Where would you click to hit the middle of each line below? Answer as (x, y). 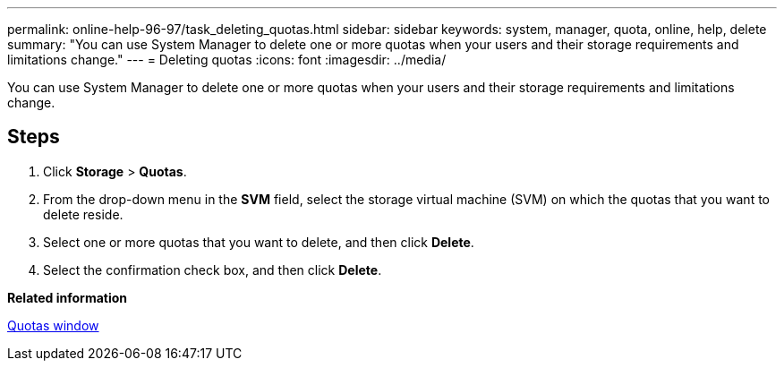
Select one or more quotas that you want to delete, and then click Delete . (259, 242)
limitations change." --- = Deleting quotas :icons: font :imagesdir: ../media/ (227, 60)
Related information (68, 297)
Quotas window (53, 325)
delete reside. (83, 214)
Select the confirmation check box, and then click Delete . (213, 270)
